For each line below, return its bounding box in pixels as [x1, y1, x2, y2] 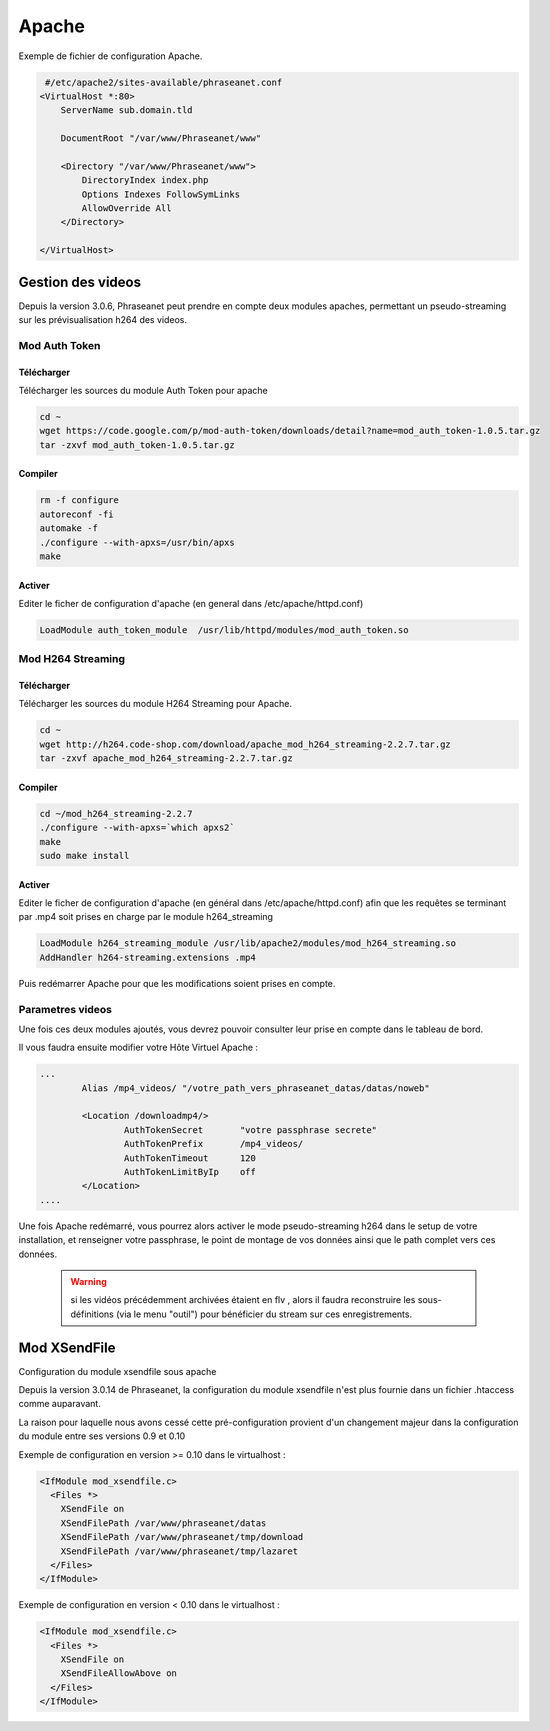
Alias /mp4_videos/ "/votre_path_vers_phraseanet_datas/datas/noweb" [81, 1082, 430, 1094]
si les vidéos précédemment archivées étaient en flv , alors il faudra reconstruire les [70, 1294, 416, 1306]
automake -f [39, 523, 99, 534]
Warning [70, 1275, 107, 1287]
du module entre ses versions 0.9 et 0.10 [18, 1430, 186, 1442]
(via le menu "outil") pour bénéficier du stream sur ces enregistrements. [115, 1308, 413, 1320]
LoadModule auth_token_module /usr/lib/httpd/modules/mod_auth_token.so [39, 624, 409, 635]
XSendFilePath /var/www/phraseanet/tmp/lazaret [60, 1545, 299, 1557]
